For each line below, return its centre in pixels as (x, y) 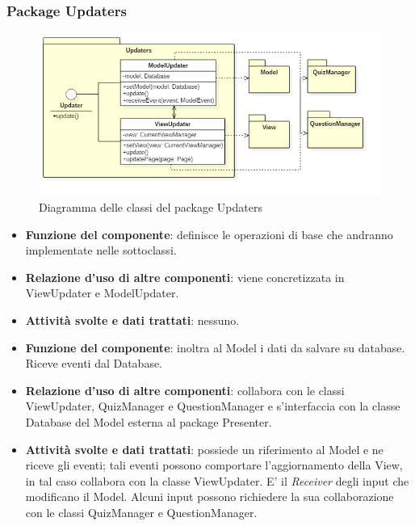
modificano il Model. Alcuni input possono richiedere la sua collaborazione (210, 497)
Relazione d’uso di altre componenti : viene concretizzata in (185, 277)
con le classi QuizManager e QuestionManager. (141, 512)
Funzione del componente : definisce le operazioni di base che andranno (209, 234)
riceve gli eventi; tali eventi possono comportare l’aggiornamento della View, (214, 465)
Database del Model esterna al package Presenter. (149, 421)
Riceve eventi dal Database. (94, 363)
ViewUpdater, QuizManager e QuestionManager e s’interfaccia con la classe (213, 406)
